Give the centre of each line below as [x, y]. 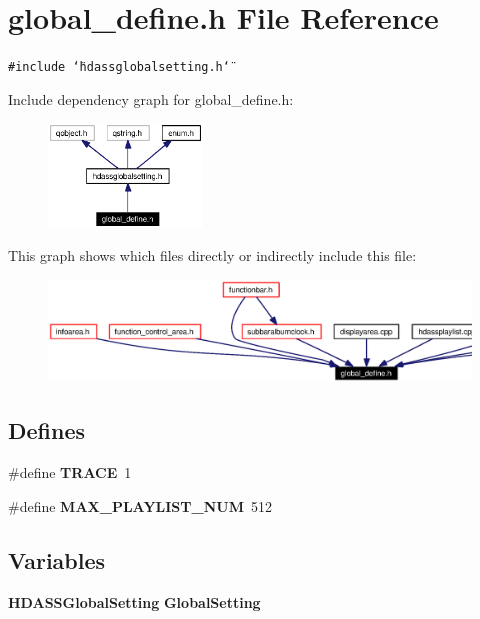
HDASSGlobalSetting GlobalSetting [134, 601]
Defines [47, 430]
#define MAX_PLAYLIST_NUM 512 [140, 505]
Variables [57, 559]
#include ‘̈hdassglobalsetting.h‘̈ [119, 67]
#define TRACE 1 [70, 472]
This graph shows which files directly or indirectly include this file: [212, 255]
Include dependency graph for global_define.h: [151, 98]
